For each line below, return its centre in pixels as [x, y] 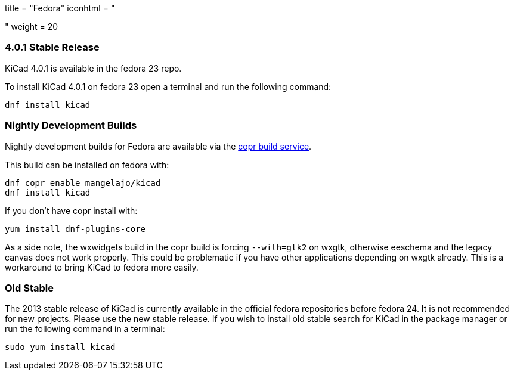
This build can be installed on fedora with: [87, 165]
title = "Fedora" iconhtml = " [60, 8]
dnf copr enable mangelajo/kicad [83, 183]
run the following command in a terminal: [85, 329]
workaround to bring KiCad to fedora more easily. [102, 267]
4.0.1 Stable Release [52, 47]
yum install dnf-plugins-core [75, 229]
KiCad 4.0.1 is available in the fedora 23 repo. [93, 68]
